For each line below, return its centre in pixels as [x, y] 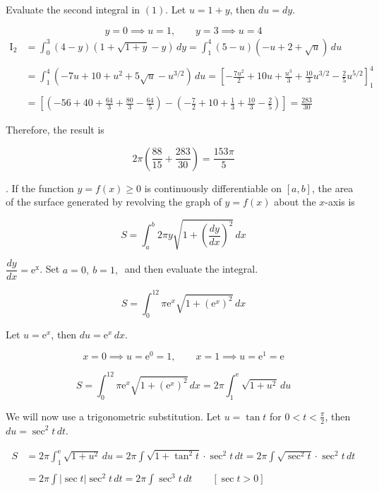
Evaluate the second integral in [73, 9]
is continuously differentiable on [213, 188]
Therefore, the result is [55, 130]
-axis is [340, 202]
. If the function [40, 188]
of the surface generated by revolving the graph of [114, 202]
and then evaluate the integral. [191, 269]
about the [295, 202]
